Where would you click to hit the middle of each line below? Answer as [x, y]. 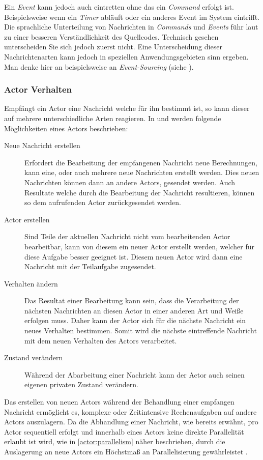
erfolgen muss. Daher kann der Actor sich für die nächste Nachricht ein [135, 320]
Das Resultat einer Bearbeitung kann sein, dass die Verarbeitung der [132, 300]
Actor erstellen [27, 219]
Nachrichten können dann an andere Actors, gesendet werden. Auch [130, 182]
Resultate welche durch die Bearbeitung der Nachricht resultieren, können [140, 192]
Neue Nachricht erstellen [42, 145]
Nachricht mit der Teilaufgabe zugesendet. [90, 266]
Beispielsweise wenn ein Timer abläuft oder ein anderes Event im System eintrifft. [132, 17]
